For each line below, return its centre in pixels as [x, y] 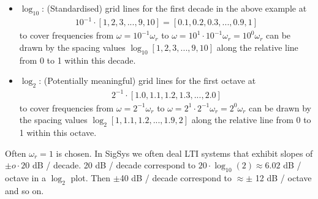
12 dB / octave [283, 178]
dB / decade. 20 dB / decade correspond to [114, 165]
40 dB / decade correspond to [176, 178]
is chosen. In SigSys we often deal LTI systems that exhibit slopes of [184, 153]
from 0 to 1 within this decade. [78, 60]
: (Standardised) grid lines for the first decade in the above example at [174, 8]
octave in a [25, 178]
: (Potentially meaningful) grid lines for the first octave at [147, 81]
